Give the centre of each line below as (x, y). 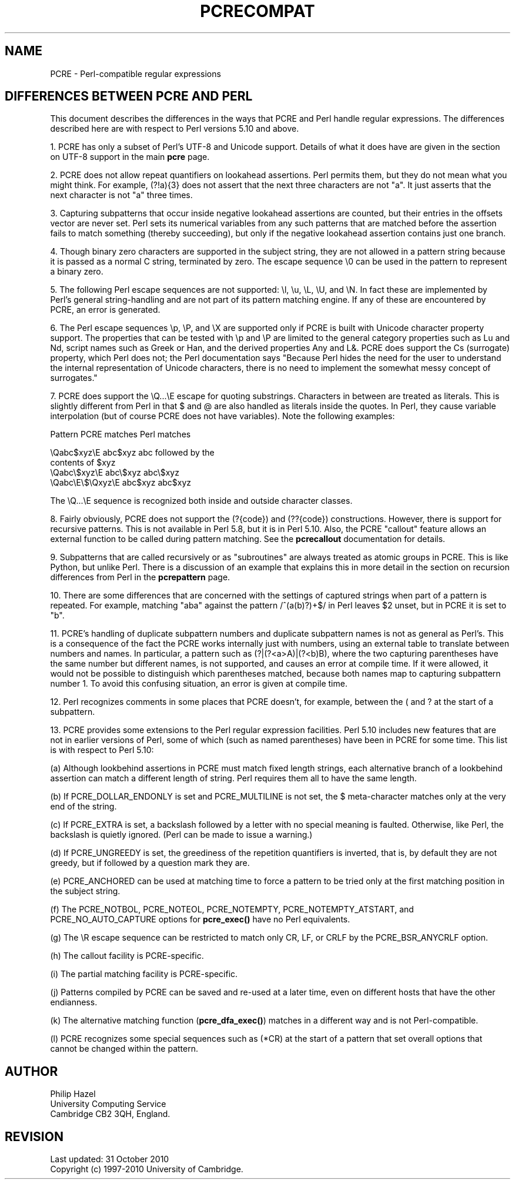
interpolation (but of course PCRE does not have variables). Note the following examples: (223, 416)
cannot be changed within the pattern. (124, 1049)
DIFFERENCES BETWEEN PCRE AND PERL (129, 96)
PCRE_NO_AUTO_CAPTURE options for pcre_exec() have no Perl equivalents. (200, 919)
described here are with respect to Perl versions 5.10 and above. (175, 129)
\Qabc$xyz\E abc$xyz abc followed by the (132, 453)
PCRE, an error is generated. (105, 310)
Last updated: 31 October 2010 (110, 1159)
